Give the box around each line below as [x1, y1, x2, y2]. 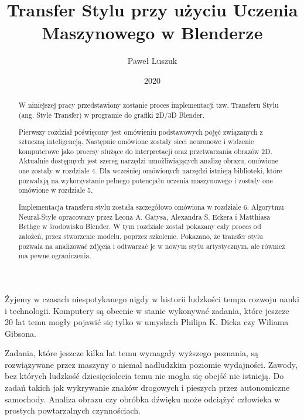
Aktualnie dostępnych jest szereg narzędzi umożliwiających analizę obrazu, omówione [18, 156, 278, 166]
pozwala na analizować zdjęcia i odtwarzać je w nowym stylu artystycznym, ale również [18, 241, 285, 251]
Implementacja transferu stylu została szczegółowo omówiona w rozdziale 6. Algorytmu [18, 202, 284, 211]
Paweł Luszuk [127, 54, 177, 67]
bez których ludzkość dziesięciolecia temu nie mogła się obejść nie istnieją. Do [5, 370, 284, 382]
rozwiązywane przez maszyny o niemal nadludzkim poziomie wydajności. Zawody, [5, 358, 298, 370]
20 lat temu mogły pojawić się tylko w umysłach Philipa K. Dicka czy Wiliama [5, 316, 289, 328]
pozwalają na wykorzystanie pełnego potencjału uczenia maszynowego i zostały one [18, 175, 273, 185]
